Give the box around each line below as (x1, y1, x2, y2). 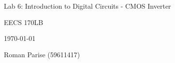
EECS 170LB (4, 17, 44, 27)
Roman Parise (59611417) (4, 49, 80, 59)
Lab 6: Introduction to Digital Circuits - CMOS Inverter (4, 1, 171, 11)
